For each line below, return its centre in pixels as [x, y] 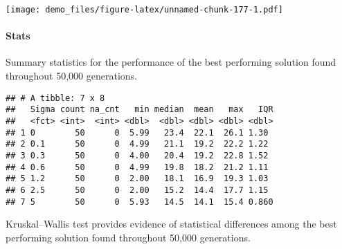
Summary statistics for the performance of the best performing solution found [171, 62]
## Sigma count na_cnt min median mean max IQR [139, 110]
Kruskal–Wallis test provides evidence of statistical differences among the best [171, 224]
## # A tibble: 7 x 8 [55, 98]
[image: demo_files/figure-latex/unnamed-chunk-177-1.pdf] [144, 10]
